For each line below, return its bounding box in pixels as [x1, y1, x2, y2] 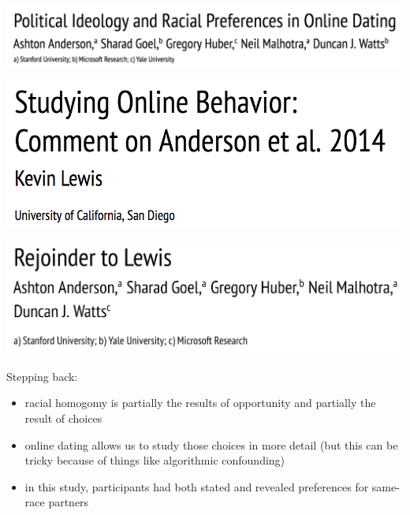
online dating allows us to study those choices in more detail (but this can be [24, 436, 398, 453]
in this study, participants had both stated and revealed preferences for [24, 478, 369, 494]
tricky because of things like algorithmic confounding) [24, 452, 285, 468]
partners [48, 494, 89, 510]
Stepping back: [6, 368, 78, 384]
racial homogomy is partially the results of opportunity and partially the [24, 394, 376, 411]
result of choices [24, 410, 102, 426]
